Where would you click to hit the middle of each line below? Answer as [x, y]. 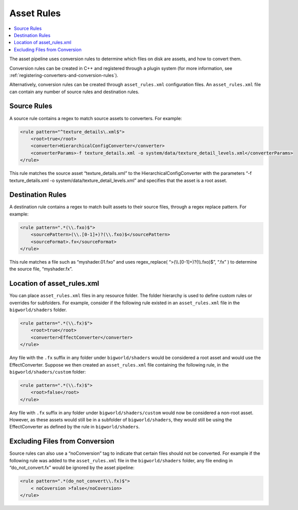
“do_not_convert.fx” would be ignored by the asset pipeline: [72, 468]
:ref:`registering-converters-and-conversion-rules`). [64, 75]
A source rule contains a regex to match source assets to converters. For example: [96, 118]
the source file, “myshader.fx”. [41, 269]
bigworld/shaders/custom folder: [48, 372]
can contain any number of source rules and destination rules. [74, 92]
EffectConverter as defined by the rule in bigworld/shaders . [75, 427]
